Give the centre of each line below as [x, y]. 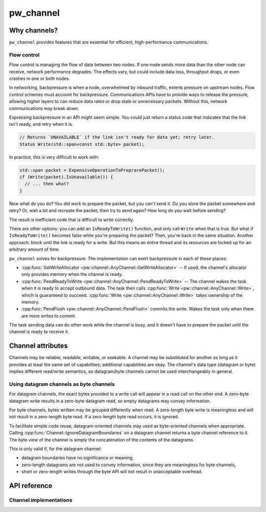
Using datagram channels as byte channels [62, 384]
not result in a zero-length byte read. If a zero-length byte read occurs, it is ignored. [94, 417]
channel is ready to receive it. [39, 332]
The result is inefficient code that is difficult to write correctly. [72, 219]
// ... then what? [47, 184]
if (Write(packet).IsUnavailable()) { [66, 177]
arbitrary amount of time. [34, 250]
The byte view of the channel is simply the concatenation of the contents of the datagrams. [102, 439]
